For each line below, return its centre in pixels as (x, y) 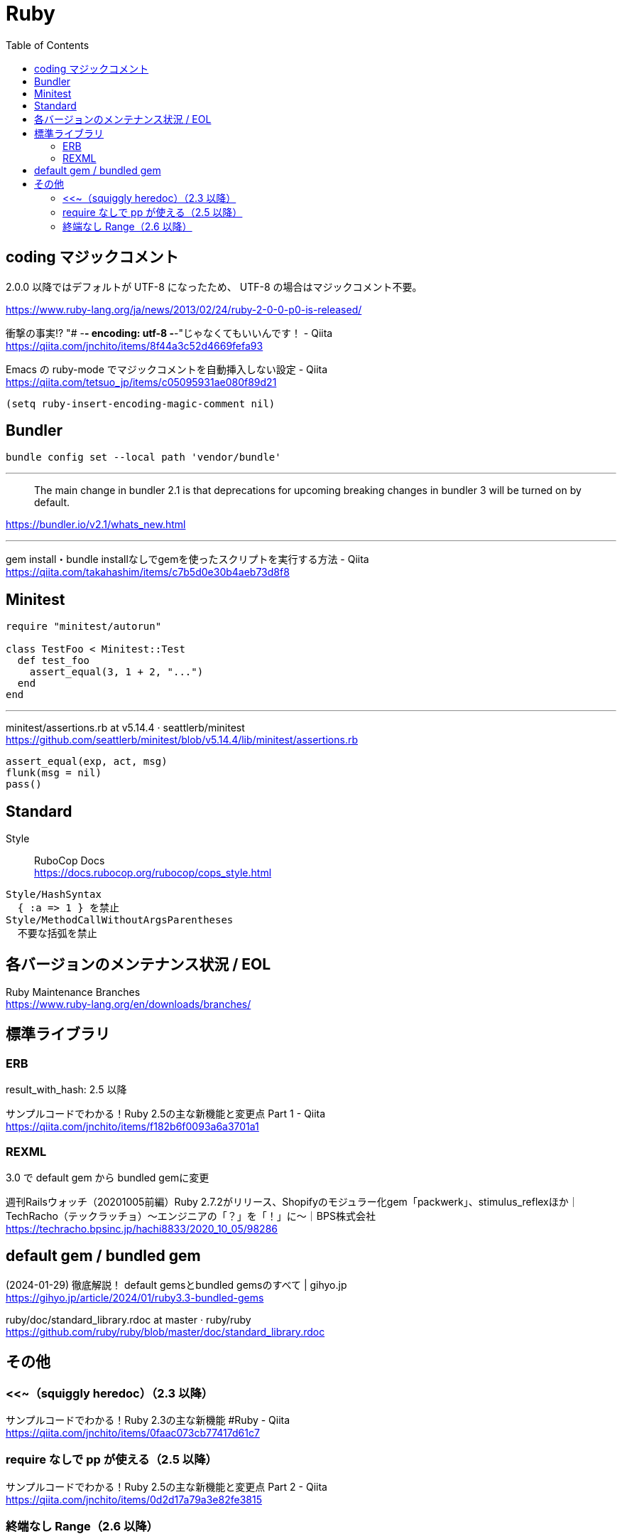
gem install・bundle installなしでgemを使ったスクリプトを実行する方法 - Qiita (187, 559)
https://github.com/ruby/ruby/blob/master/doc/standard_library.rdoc (165, 1331)
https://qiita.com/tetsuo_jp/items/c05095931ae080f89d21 (141, 382)
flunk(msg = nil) (54, 773)
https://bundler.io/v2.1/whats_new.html (96, 525)
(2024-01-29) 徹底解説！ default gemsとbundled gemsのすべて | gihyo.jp (176, 1285)
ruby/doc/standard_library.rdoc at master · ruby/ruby (129, 1319)
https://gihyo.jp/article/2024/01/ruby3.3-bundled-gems (135, 1297)
